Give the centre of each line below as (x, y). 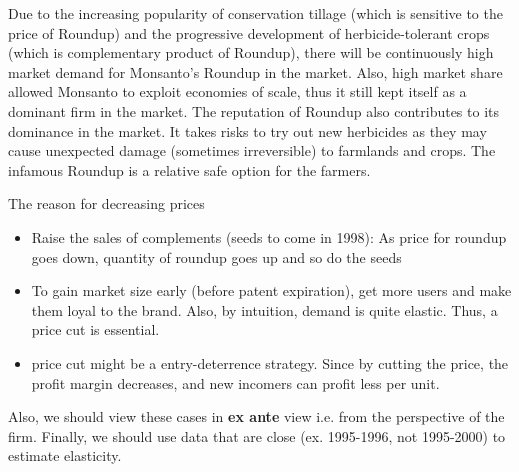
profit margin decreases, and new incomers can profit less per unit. (235, 382)
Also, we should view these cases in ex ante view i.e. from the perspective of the (256, 416)
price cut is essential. (95, 329)
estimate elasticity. (65, 455)
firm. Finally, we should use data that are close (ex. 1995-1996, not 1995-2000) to (257, 435)
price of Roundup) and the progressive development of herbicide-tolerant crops (249, 32)
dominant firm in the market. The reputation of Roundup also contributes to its (254, 110)
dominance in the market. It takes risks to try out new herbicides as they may (247, 130)
